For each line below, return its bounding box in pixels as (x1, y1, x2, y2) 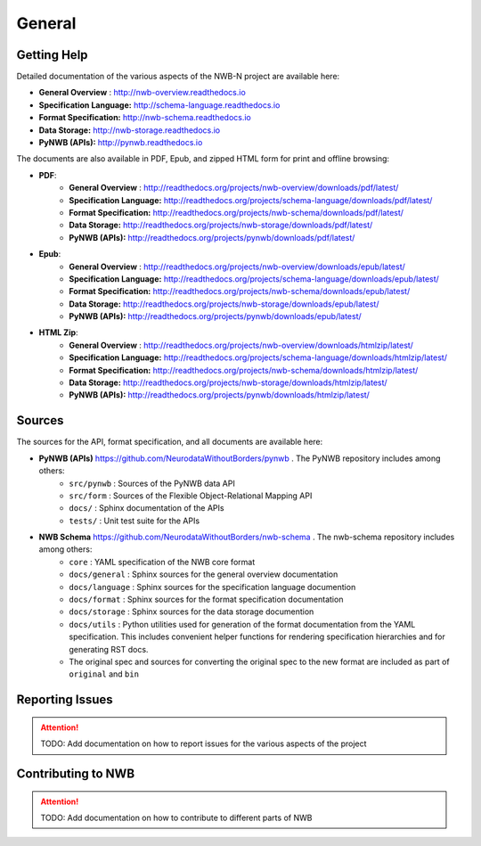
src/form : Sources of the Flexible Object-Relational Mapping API (69, 490, 313, 501)
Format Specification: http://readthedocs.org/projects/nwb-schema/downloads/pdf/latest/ (69, 207, 404, 218)
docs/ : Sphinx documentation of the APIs (69, 503, 224, 513)
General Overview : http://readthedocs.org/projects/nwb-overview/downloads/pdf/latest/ (69, 183, 399, 193)
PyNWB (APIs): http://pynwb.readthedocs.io (38, 137, 203, 148)
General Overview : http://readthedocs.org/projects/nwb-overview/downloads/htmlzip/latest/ (69, 340, 414, 350)
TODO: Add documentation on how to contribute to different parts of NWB (40, 812, 313, 823)
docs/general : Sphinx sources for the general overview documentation (69, 569, 338, 579)
